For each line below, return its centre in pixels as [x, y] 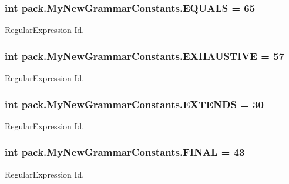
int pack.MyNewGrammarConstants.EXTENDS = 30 [134, 104]
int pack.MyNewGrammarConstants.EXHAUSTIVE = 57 [144, 56]
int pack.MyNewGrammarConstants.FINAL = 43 [125, 152]
